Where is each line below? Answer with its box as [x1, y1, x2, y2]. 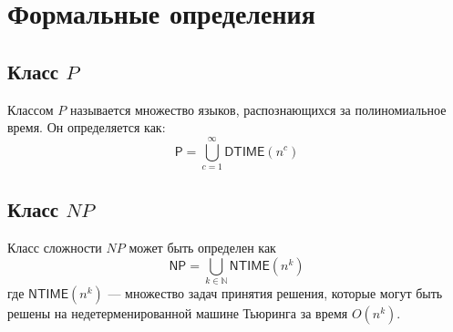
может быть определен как [129, 238, 276, 257]
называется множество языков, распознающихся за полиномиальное [69, 99, 447, 119]
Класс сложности [7, 238, 102, 257]
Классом [7, 99, 54, 119]
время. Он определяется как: [7, 118, 166, 137]
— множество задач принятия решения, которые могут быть [108, 284, 443, 303]
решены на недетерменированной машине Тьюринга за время [7, 304, 348, 323]
